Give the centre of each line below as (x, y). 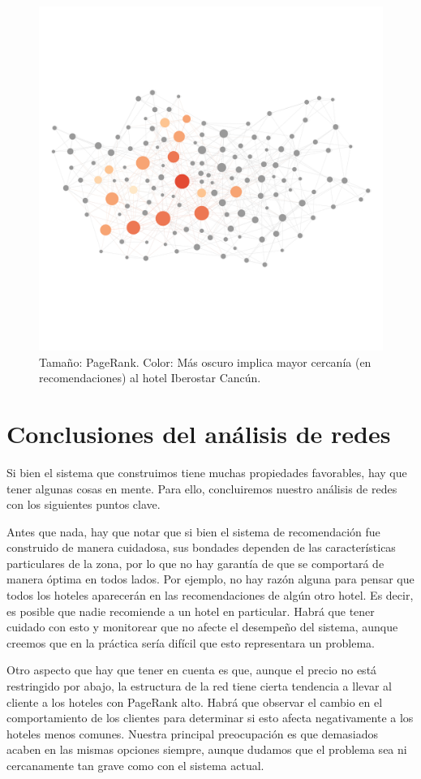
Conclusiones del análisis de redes (199, 433)
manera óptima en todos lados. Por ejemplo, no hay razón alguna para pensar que (210, 579)
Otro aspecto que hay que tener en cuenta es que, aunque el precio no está (192, 670)
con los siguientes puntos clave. (84, 504)
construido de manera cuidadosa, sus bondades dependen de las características (201, 547)
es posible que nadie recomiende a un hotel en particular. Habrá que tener (191, 611)
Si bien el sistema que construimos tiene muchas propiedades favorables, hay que (207, 472)
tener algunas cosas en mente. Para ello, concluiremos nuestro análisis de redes (202, 488)
